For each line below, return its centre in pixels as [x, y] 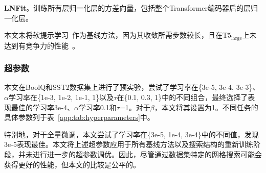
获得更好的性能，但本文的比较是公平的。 [72, 164]
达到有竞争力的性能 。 [42, 45]
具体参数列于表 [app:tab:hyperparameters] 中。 [79, 117]
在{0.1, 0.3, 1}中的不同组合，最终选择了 [182, 97]
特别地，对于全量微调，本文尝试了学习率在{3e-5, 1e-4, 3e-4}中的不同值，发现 [131, 134]
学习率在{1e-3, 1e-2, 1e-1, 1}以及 [61, 97]
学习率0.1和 [97, 107]
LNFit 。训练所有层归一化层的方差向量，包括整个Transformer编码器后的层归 [131, 8]
